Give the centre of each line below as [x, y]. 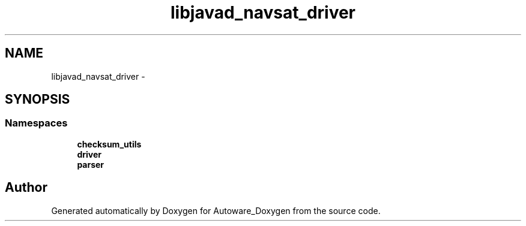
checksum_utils [109, 144]
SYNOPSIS [38, 100]
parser [91, 164]
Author [26, 188]
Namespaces [36, 123]
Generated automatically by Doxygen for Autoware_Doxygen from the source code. [216, 210]
